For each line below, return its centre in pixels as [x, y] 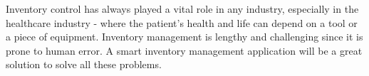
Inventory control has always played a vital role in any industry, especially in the [182, 9]
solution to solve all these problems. [84, 64]
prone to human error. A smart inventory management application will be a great [184, 50]
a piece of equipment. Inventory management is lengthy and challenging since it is [184, 37]
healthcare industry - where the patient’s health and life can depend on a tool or [182, 22]
